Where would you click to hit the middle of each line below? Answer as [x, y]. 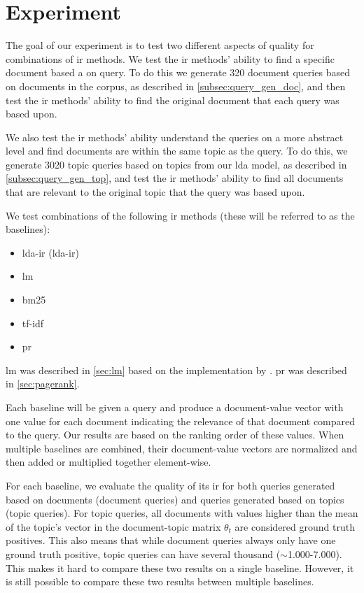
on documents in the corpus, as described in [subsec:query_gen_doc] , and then [176, 86]
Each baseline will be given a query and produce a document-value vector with [175, 407]
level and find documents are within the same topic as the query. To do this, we [177, 151]
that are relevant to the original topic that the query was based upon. [155, 192]
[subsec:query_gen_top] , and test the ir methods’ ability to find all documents [175, 178]
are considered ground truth [295, 526]
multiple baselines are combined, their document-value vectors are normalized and [182, 448]
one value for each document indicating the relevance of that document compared [181, 421]
